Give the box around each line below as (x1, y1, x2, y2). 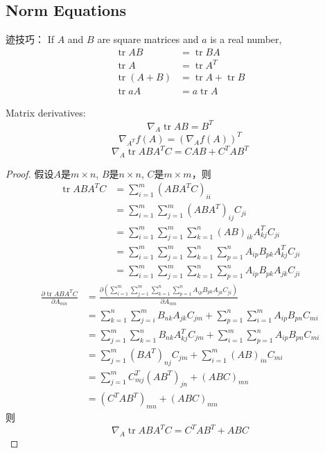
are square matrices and (97, 32, 199, 46)
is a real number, (210, 32, 282, 46)
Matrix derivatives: (6, 105, 86, 120)
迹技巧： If (6, 32, 54, 46)
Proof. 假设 (6, 166, 54, 180)
